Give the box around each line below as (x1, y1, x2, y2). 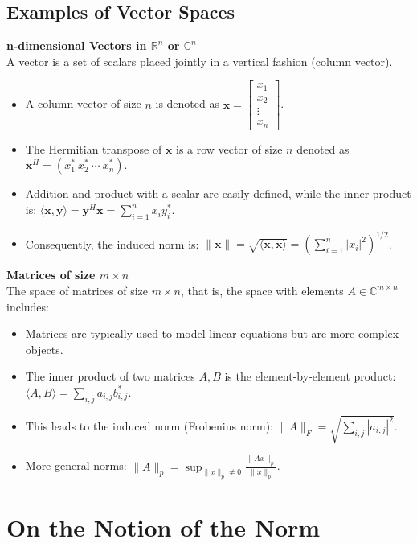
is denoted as (155, 95, 219, 112)
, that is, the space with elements (180, 282, 344, 298)
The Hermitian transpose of (25, 140, 162, 157)
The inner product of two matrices (25, 368, 195, 385)
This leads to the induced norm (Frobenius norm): (25, 418, 273, 434)
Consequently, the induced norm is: (25, 235, 199, 252)
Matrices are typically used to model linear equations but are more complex (25, 325, 399, 342)
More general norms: (25, 457, 127, 474)
